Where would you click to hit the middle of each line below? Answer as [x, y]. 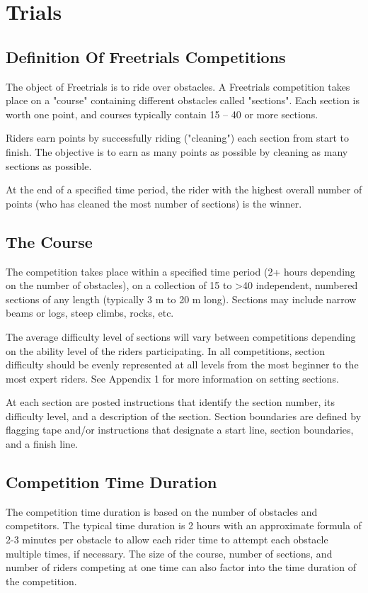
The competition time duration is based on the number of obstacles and [162, 511]
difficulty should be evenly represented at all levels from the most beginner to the [182, 365]
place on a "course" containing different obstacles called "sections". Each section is [183, 100]
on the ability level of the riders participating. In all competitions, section [166, 350]
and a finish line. [42, 444]
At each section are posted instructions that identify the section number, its [170, 402]
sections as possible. [49, 165]
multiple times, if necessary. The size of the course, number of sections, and [169, 553]
